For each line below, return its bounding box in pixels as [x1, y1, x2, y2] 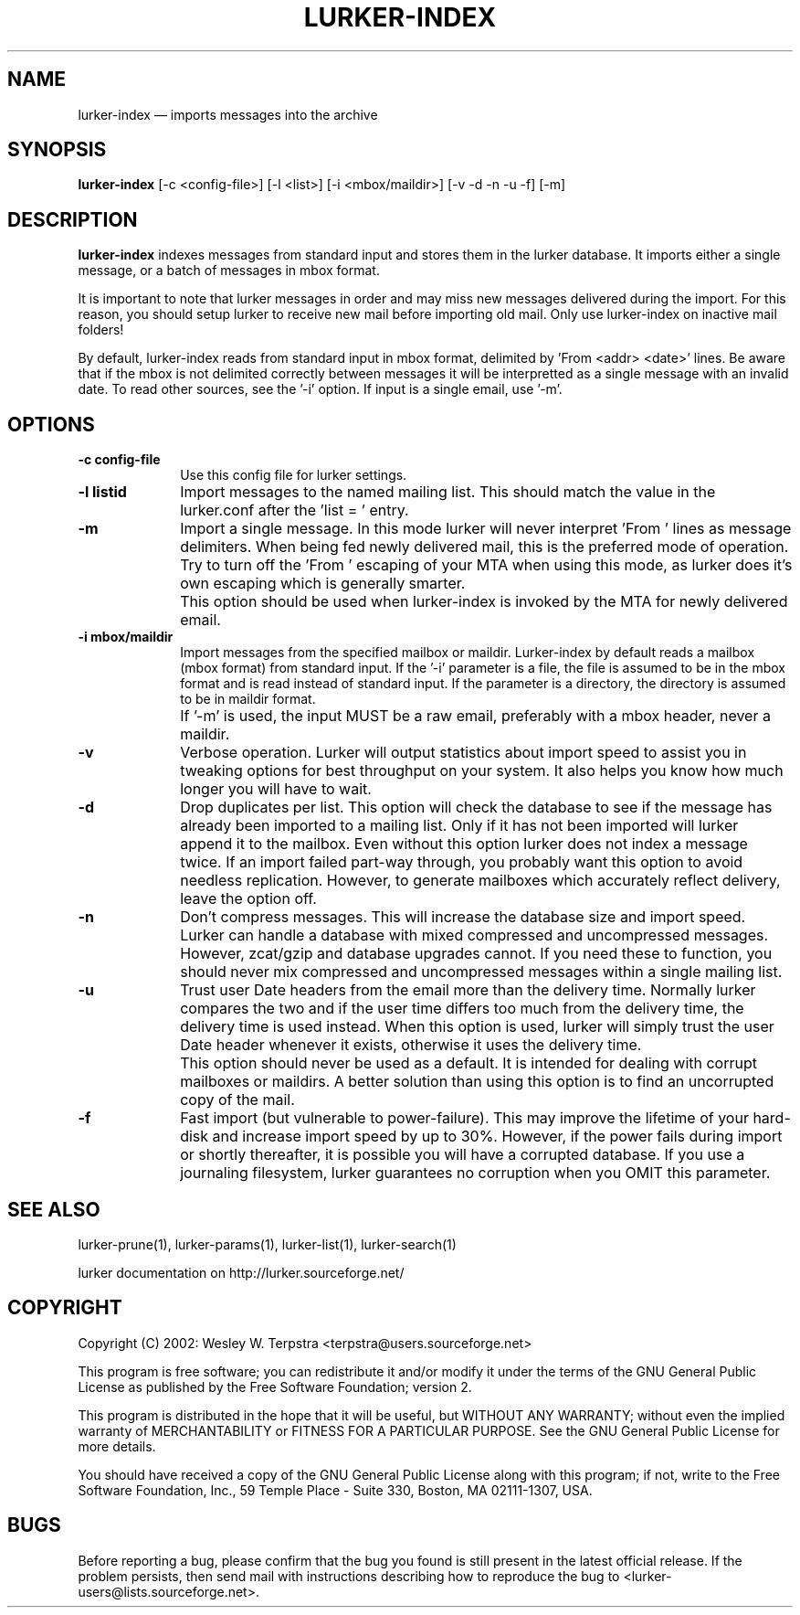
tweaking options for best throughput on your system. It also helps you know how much [180, 761, 784, 781]
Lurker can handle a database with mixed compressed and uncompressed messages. [180, 926, 769, 945]
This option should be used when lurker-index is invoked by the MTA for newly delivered [180, 592, 788, 611]
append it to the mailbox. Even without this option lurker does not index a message [180, 834, 748, 854]
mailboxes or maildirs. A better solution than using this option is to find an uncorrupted [180, 1072, 774, 1091]
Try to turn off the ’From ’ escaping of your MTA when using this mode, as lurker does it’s [180, 556, 793, 575]
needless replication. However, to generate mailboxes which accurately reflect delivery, [180, 871, 781, 890]
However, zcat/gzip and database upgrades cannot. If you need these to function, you [180, 944, 773, 963]
